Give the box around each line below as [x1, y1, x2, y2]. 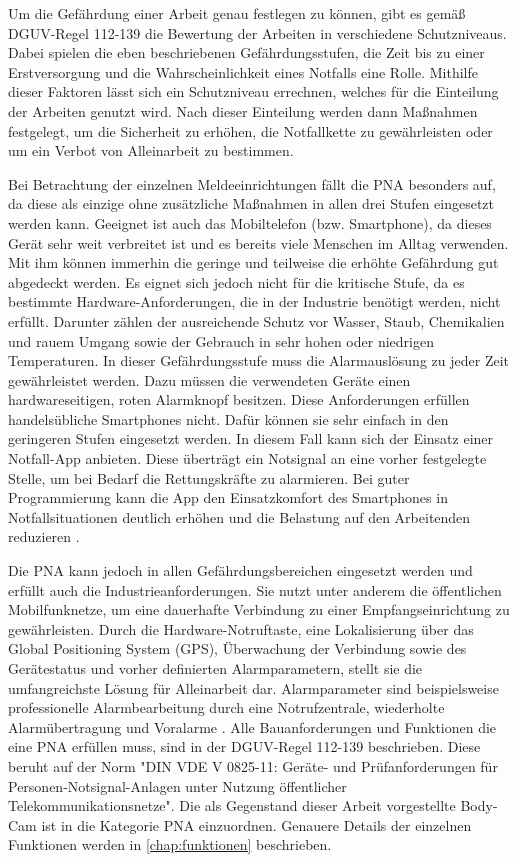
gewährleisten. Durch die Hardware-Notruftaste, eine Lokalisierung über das [8, 618, 474, 639]
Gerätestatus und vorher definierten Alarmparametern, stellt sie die [8, 658, 423, 678]
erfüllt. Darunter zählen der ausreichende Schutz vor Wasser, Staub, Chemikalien [8, 310, 505, 331]
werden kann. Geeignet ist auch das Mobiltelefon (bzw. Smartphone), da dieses [8, 212, 492, 233]
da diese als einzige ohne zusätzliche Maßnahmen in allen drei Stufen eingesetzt [8, 193, 495, 214]
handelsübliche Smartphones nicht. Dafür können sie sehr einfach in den [8, 408, 449, 429]
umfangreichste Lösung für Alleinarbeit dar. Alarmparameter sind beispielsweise [8, 677, 499, 698]
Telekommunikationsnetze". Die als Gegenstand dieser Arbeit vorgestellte [8, 795, 456, 816]
